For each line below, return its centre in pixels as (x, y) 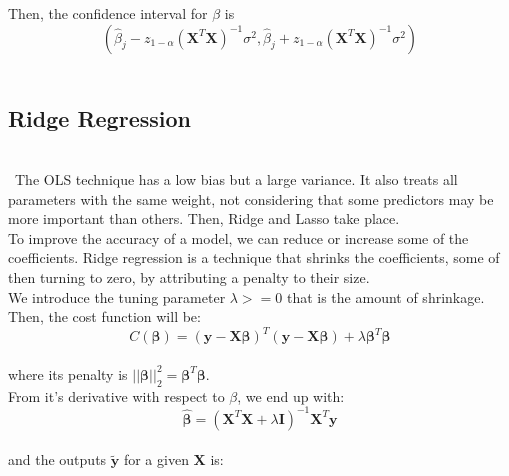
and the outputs (57, 459)
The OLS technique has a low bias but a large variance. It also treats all (236, 178)
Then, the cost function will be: (104, 316)
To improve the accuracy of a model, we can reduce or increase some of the (238, 237)
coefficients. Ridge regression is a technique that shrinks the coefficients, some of (254, 257)
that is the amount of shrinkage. (385, 296)
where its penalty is (68, 373)
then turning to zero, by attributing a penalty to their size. (189, 276)
